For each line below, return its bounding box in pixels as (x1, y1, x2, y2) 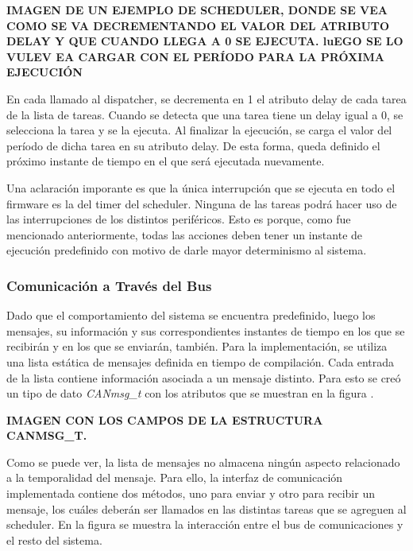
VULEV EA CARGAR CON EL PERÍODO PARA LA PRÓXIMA (6, 48, 384, 64)
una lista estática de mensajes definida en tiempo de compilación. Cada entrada (6, 353, 394, 370)
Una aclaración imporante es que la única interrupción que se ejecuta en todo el (6, 179, 396, 196)
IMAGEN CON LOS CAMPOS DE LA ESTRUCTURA (6, 411, 323, 428)
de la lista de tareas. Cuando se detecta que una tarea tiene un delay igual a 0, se (6, 106, 403, 122)
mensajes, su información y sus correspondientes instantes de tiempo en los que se (6, 322, 405, 339)
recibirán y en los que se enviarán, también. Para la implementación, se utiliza (6, 338, 388, 355)
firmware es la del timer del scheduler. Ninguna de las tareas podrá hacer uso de (6, 195, 397, 211)
